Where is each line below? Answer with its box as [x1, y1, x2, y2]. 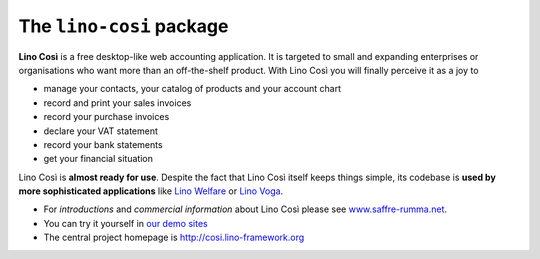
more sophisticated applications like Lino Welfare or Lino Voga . [18, 185, 284, 197]
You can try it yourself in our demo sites [43, 217, 209, 229]
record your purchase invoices [43, 111, 170, 123]
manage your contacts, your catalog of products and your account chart [43, 83, 342, 95]
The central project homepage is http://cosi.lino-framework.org [43, 231, 305, 244]
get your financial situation [43, 153, 154, 165]
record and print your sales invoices [43, 96, 192, 109]
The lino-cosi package [18, 15, 229, 37]
